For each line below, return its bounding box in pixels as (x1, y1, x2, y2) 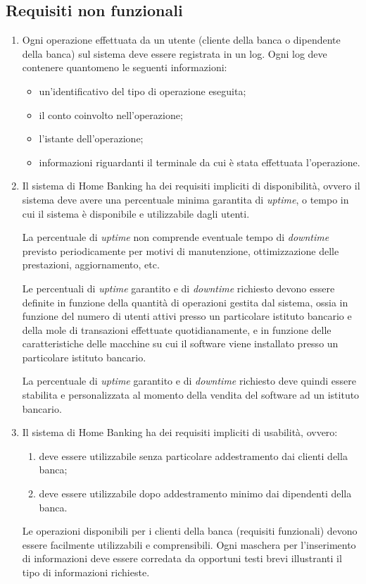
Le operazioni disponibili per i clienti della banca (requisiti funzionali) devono (22, 523, 358, 538)
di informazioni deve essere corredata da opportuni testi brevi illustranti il (22, 551, 342, 566)
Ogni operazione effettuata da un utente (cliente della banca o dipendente (22, 32, 341, 47)
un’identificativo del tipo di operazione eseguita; (39, 83, 246, 98)
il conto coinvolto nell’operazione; (39, 107, 183, 122)
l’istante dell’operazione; (39, 131, 144, 146)
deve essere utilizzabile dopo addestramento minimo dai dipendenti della (39, 486, 352, 501)
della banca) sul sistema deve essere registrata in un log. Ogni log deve (22, 46, 327, 61)
